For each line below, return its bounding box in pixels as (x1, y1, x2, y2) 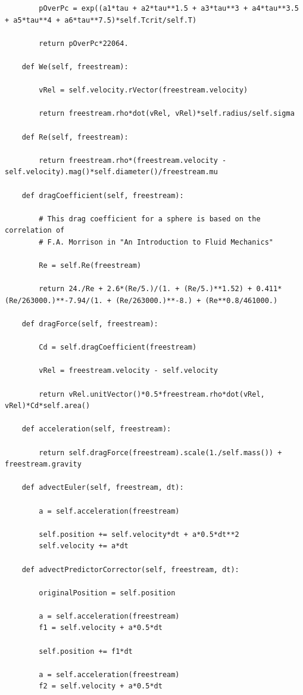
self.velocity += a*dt (39, 542, 129, 551)
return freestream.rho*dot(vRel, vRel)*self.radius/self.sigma (39, 109, 295, 118)
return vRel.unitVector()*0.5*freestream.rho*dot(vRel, (39, 390, 265, 399)
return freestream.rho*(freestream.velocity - (39, 156, 227, 165)
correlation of (5, 226, 65, 235)
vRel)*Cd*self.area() (5, 401, 90, 410)
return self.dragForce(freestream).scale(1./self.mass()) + (39, 448, 282, 457)
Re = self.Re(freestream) (39, 261, 142, 270)
